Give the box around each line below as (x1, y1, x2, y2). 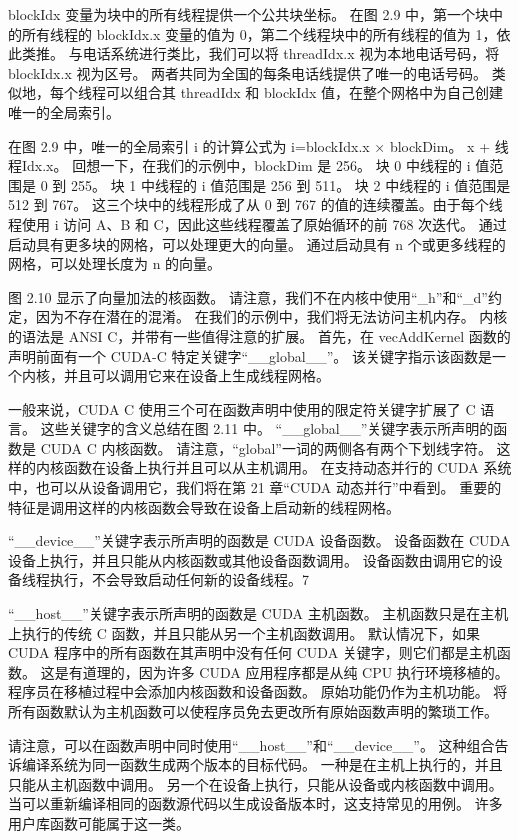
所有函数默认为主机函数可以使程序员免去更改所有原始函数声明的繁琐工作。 (8, 701, 498, 721)
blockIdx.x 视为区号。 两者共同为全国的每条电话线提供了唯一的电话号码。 (8, 62, 488, 83)
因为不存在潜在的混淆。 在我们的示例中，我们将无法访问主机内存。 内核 (35, 306, 508, 327)
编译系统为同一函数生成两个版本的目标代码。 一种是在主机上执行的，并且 (21, 754, 503, 775)
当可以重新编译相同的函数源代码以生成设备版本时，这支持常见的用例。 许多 (8, 793, 503, 814)
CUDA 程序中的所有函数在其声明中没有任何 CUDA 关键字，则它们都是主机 (8, 642, 497, 663)
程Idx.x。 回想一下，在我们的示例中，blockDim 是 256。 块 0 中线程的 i (8, 155, 471, 176)
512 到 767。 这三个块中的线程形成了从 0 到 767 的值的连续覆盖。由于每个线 (8, 194, 503, 215)
